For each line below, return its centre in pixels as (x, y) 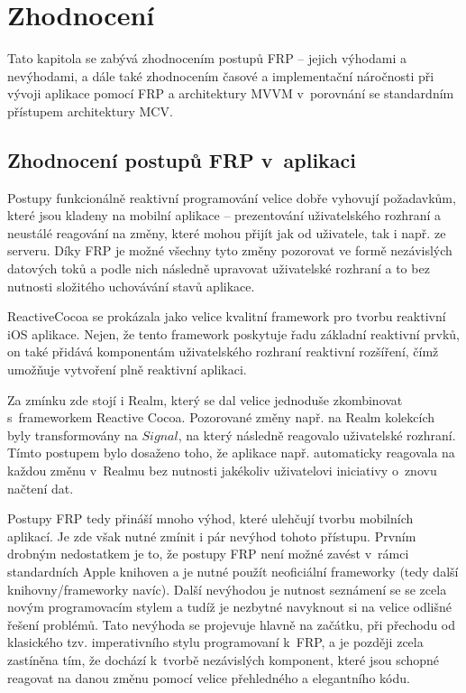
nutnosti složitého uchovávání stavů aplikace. (131, 286)
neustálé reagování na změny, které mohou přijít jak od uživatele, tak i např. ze (227, 232)
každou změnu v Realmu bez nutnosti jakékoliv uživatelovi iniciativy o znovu (222, 471)
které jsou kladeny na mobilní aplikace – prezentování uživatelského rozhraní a (224, 215)
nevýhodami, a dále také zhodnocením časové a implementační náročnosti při (221, 75)
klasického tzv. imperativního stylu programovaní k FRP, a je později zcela (215, 642)
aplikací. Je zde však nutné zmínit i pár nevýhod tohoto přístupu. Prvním (212, 536)
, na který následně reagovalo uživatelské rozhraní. (317, 434)
